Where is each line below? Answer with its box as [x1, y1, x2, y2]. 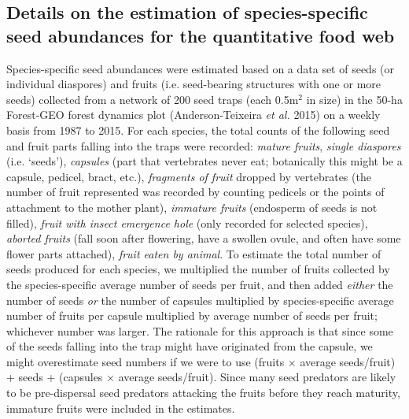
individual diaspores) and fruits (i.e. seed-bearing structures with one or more [6, 76, 381, 92]
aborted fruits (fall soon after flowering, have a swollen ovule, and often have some [6, 230, 401, 247]
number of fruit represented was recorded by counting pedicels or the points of [6, 184, 385, 200]
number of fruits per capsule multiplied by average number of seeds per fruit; [6, 307, 378, 324]
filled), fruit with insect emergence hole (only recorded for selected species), [6, 214, 368, 231]
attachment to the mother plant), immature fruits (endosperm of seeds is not [6, 198, 378, 215]
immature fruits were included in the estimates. [6, 399, 235, 416]
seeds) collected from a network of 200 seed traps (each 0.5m [6, 91, 299, 107]
